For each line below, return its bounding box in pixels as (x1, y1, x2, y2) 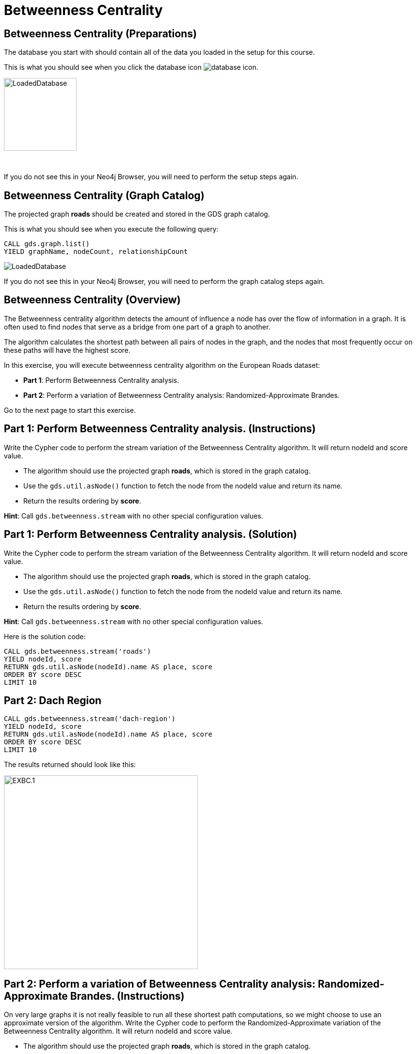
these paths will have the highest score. (4, 346, 131, 354)
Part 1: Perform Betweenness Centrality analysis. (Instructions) (4, 423, 316, 435)
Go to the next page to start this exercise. (4, 406, 136, 414)
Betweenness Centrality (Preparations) (4, 27, 197, 40)
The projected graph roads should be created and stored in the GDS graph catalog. (4, 210, 270, 219)
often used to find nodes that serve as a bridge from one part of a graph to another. (4, 322, 271, 331)
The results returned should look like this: (4, 760, 136, 769)
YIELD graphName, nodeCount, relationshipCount (4, 248, 188, 256)
